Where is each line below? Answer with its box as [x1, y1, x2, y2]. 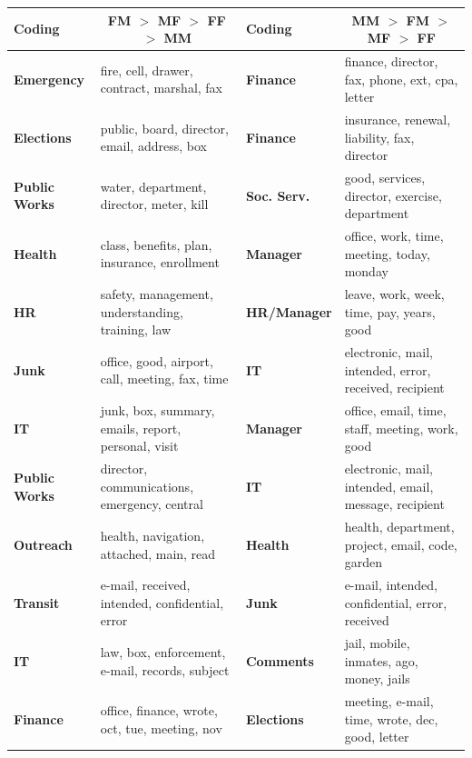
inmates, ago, [344, 651, 418, 670]
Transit [14, 593, 60, 612]
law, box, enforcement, [100, 643, 226, 662]
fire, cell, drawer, [100, 60, 193, 79]
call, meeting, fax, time [100, 369, 229, 388]
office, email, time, [344, 401, 447, 420]
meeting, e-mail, [344, 692, 434, 711]
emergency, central [100, 494, 203, 514]
